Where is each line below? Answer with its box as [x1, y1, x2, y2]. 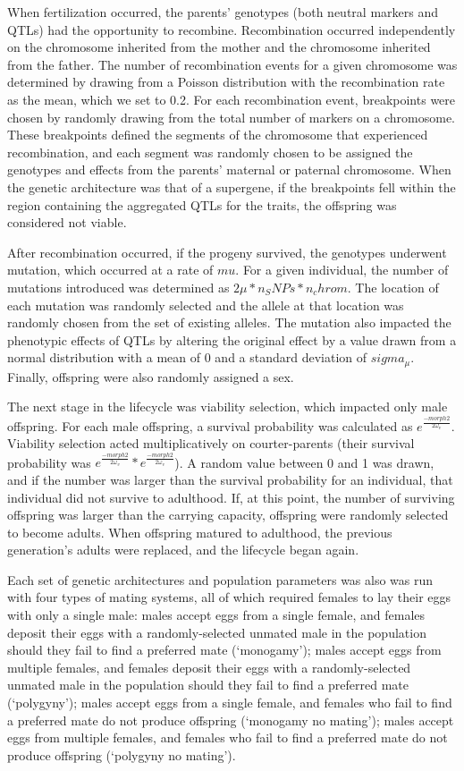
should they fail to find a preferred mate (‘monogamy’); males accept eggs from [7, 640, 442, 659]
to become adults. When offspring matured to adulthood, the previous [7, 522, 392, 541]
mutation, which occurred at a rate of [7, 260, 214, 279]
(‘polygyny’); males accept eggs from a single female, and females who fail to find [7, 693, 452, 712]
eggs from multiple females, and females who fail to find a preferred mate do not [7, 728, 448, 747]
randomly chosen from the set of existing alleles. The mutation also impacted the [7, 313, 451, 332]
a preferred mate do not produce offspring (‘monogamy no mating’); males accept [7, 710, 454, 729]
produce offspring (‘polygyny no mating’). [7, 745, 236, 764]
